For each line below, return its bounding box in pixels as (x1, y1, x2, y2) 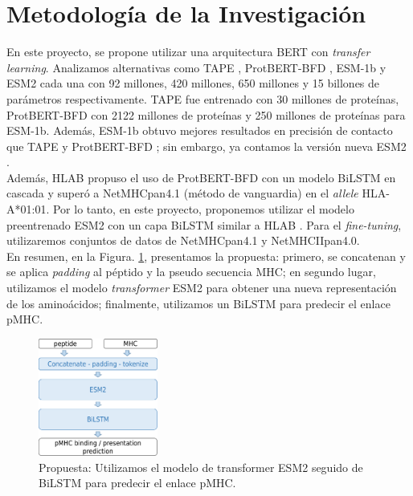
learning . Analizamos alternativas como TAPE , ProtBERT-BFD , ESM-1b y (6, 59, 386, 75)
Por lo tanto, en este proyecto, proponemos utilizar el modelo (52, 201, 354, 218)
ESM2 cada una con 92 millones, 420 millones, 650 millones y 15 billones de (6, 75, 380, 91)
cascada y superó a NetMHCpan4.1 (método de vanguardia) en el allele (6, 185, 358, 201)
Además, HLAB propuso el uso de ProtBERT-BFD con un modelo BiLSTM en (6, 169, 396, 185)
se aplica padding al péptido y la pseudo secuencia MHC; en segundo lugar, (6, 263, 376, 280)
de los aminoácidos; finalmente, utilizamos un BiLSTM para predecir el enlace (6, 295, 391, 311)
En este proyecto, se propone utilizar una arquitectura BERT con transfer (6, 43, 370, 60)
